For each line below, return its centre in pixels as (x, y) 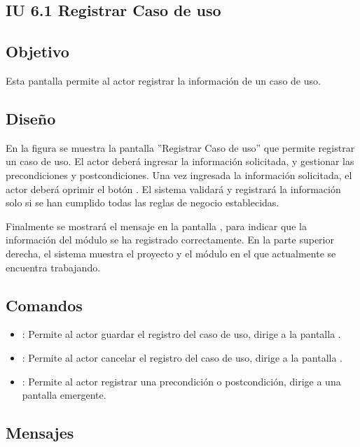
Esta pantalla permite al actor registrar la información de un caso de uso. (163, 80)
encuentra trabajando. (53, 267)
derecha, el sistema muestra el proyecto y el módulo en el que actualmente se (171, 253)
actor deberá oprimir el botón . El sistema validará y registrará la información (173, 189)
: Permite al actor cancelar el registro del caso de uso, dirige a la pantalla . (182, 357)
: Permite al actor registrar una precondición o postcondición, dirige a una (181, 381)
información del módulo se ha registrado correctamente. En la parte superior (170, 240)
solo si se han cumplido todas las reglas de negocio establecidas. (143, 203)
